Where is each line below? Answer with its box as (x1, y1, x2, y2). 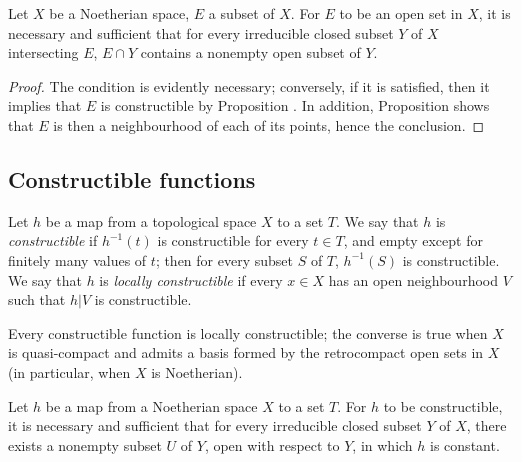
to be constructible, (383, 395, 503, 416)
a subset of (208, 3, 275, 23)
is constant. (430, 434, 500, 455)
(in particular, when (8, 361, 131, 382)
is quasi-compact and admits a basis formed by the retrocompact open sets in (8, 342, 484, 363)
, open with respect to (204, 434, 340, 455)
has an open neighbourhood (328, 269, 498, 290)
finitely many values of (8, 249, 147, 270)
